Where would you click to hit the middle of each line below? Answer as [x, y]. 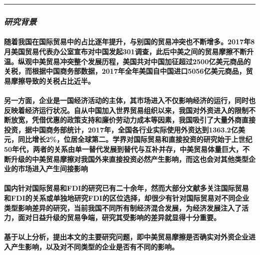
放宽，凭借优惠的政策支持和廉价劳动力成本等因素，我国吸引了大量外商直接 [133, 120]
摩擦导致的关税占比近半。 [53, 80]
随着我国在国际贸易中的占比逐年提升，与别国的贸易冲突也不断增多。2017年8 [130, 42]
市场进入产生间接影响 [53, 169]
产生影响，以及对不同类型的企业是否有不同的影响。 [95, 246]
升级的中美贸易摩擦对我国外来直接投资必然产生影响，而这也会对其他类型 [130, 159]
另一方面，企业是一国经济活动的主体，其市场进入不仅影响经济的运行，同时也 [130, 100]
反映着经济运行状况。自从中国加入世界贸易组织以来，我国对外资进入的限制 [126, 110]
